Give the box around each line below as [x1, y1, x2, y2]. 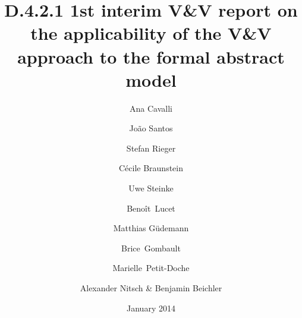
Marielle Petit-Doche [112, 262, 190, 274]
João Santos [129, 122, 173, 134]
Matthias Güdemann [113, 222, 189, 234]
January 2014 [127, 301, 175, 314]
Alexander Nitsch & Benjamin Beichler [80, 282, 222, 294]
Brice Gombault [121, 241, 181, 254]
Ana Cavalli [130, 102, 172, 114]
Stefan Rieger [126, 141, 176, 154]
